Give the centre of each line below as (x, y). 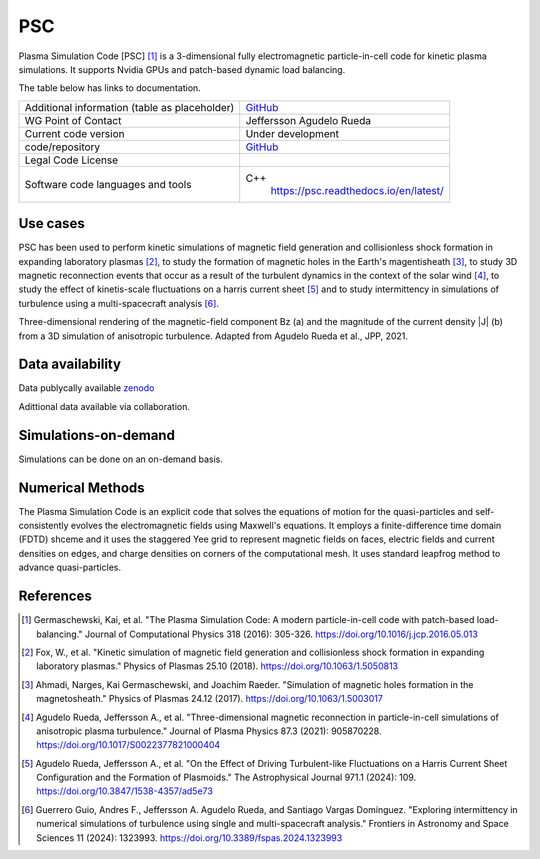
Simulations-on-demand (96, 435)
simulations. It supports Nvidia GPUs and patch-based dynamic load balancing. (182, 69)
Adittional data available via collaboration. (104, 406)
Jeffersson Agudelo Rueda (308, 120)
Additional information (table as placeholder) (129, 107)
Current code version (74, 133)
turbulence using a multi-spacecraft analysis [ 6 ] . (119, 303)
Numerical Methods (81, 487)
